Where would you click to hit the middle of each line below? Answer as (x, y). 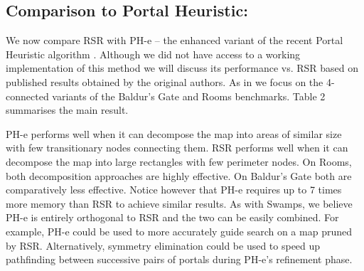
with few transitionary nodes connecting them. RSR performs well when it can (177, 148)
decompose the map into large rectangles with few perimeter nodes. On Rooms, (179, 161)
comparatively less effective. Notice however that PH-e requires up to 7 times (174, 190)
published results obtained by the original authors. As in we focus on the (165, 81)
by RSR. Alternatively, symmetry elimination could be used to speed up (163, 245)
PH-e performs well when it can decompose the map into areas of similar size (174, 133)
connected (27, 96)
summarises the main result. (67, 110)
